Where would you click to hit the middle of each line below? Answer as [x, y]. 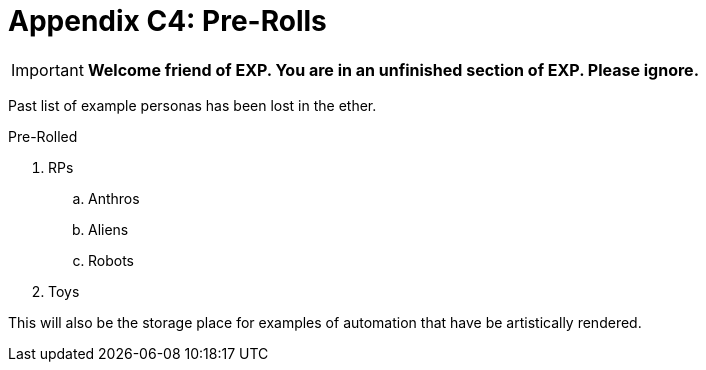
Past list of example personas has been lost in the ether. [192, 105]
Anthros [114, 198]
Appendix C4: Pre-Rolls [167, 21]
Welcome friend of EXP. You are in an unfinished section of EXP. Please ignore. [393, 69]
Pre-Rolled [43, 136]
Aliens [108, 229]
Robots [111, 260]
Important [47, 69]
